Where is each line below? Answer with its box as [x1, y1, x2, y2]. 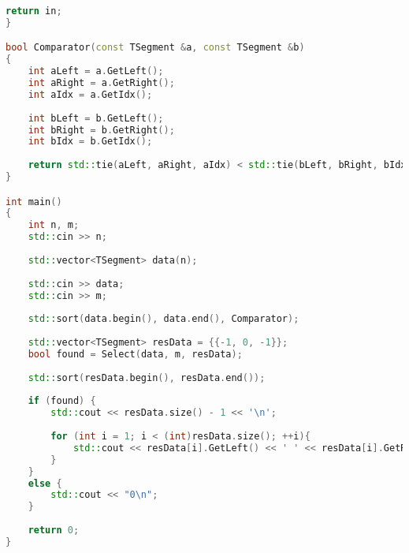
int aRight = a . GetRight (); [28, 77, 175, 89]
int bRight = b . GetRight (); [28, 124, 175, 136]
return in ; [6, 6, 62, 17]
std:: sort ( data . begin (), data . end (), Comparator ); [28, 313, 299, 325]
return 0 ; [28, 525, 80, 536]
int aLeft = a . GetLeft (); [28, 65, 164, 77]
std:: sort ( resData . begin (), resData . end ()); [28, 372, 266, 383]
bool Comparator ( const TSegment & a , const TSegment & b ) [6, 42, 305, 54]
